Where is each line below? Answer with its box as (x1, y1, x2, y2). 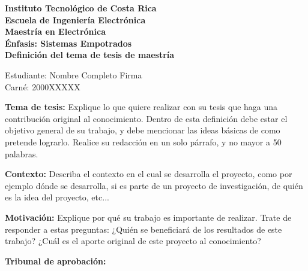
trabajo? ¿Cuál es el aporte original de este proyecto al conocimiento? (5, 235, 261, 247)
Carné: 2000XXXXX (5, 80, 80, 93)
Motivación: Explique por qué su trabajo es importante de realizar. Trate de (5, 211, 292, 223)
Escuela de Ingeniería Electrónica (5, 13, 146, 26)
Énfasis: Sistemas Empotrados (5, 36, 132, 49)
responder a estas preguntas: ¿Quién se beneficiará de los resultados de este (5, 223, 282, 235)
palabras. (5, 147, 38, 160)
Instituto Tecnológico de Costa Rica (5, 2, 157, 14)
